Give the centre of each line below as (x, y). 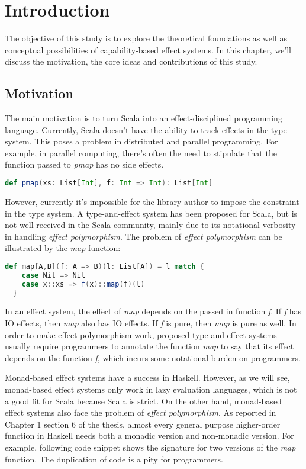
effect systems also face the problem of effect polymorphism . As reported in (141, 412)
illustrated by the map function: (63, 248)
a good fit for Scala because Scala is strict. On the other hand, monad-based (143, 401)
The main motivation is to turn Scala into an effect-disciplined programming (144, 118)
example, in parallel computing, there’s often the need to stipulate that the (141, 152)
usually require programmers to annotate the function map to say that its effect (149, 346)
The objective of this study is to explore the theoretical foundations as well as (146, 38)
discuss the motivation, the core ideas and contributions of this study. (131, 61)
